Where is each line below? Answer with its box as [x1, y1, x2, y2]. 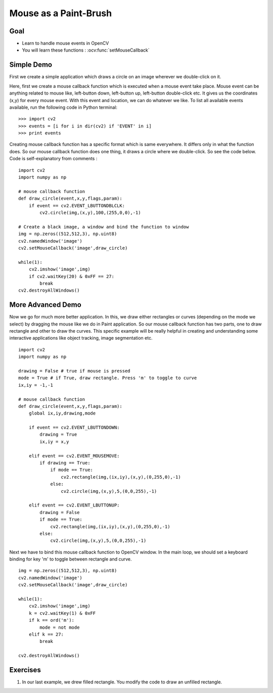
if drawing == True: [39, 460, 90, 466]
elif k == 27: [28, 632, 64, 637]
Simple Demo [9, 61, 53, 69]
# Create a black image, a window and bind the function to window [18, 224, 189, 229]
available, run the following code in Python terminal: [9, 104, 117, 110]
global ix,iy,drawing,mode [28, 410, 96, 417]
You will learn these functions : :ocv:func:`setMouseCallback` [22, 47, 150, 53]
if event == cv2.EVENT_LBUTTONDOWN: [28, 425, 120, 431]
